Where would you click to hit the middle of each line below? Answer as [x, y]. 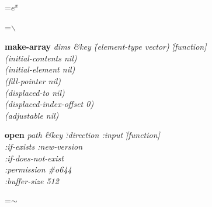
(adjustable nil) [32, 115]
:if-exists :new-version [44, 146]
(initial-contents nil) [41, 58]
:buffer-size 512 [32, 180]
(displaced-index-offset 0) [49, 104]
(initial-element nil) [40, 69]
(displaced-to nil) [35, 92]
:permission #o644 [38, 169]
